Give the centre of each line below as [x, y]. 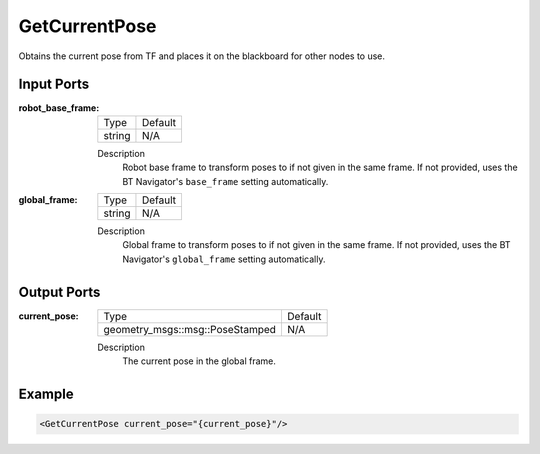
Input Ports [54, 84]
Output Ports [59, 291]
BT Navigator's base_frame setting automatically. [225, 181]
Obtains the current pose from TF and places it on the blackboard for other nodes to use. [201, 56]
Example [46, 393]
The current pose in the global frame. [199, 361]
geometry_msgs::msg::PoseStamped [190, 329]
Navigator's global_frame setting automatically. [224, 259]
